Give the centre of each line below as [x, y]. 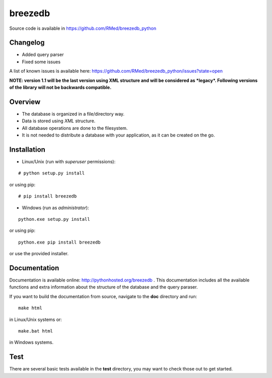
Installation [27, 149]
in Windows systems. [31, 342]
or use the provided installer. [39, 254]
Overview [25, 102]
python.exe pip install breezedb [59, 242]
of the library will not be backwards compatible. [60, 87]
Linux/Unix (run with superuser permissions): [69, 161]
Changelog [27, 43]
